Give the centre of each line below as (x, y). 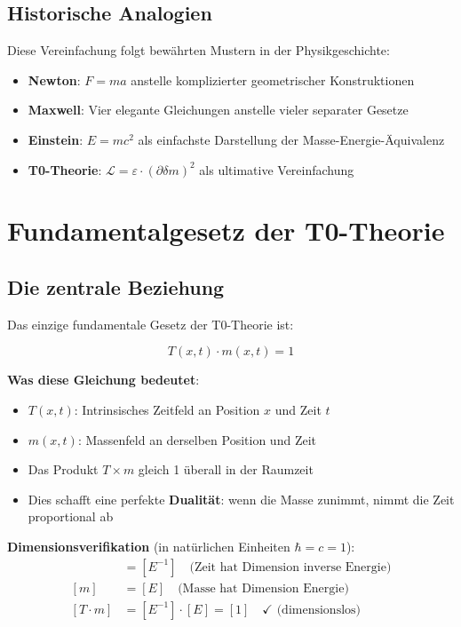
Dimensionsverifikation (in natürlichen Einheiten (149, 546)
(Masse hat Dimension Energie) (263, 588)
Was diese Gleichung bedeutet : (103, 380)
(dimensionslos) (319, 610)
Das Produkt (63, 469)
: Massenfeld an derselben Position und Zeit (197, 439)
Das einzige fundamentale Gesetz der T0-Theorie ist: (151, 324)
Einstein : (56, 139)
